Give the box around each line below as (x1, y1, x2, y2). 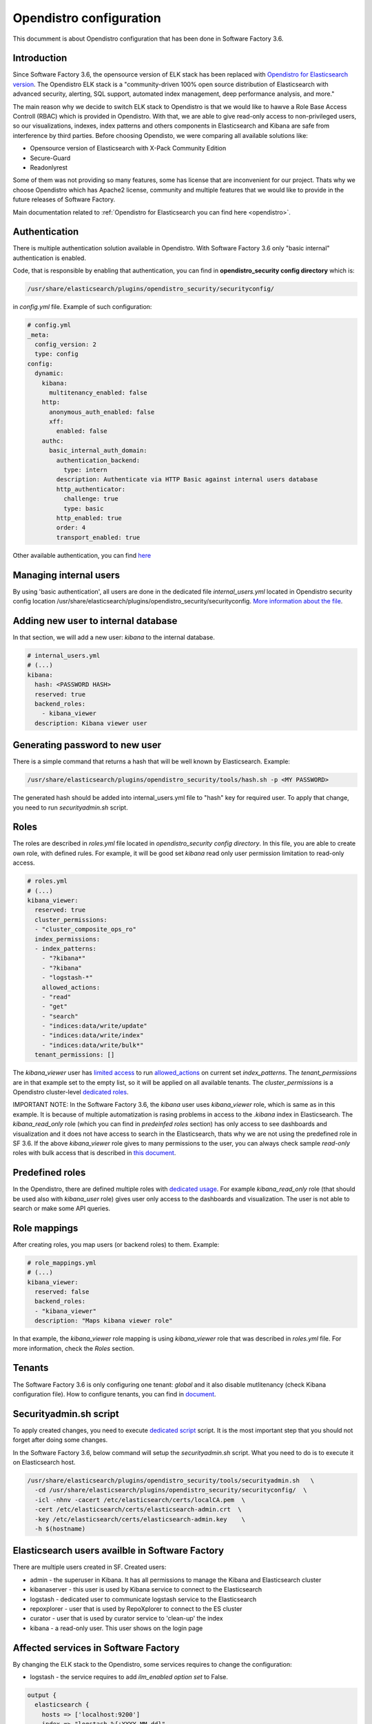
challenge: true (63, 495, 118, 503)
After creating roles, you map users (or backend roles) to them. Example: (12, 1240, 220, 1248)
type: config (34, 350, 79, 358)
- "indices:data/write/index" (41, 1032, 144, 1039)
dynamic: (34, 370, 64, 377)
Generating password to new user (12, 739, 162, 751)
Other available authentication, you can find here (12, 551, 152, 559)
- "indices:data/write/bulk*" (41, 1041, 144, 1049)
